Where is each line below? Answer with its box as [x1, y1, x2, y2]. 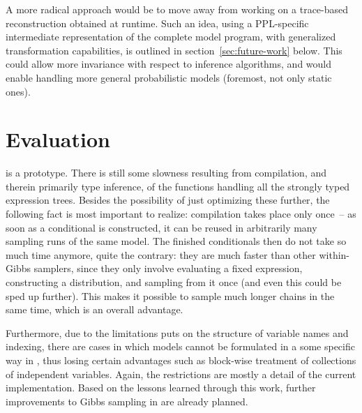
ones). [6, 84, 31, 98]
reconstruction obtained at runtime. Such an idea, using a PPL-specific [6, 15, 309, 30]
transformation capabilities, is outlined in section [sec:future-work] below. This [6, 43, 342, 57]
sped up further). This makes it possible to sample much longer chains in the [6, 288, 335, 303]
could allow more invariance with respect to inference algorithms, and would [6, 57, 332, 71]
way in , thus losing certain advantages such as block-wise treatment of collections [6, 353, 356, 367]
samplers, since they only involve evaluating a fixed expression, [33, 261, 303, 276]
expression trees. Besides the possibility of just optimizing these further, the [6, 193, 330, 207]
